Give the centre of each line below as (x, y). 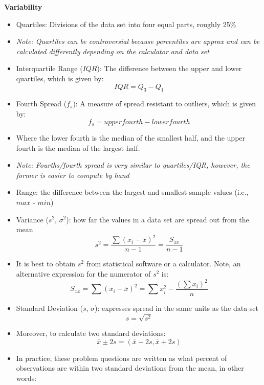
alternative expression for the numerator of (83, 273)
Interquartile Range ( (49, 68)
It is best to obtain (46, 264)
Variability (23, 7)
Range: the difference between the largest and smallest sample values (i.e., (132, 192)
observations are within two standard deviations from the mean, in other (130, 368)
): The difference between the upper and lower (169, 68)
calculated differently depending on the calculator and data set (113, 51)
